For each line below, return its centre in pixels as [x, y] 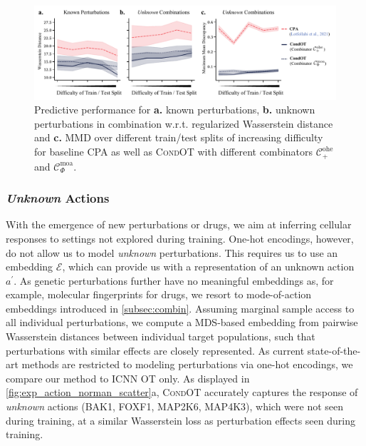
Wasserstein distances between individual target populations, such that [161, 336]
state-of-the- [334, 350]
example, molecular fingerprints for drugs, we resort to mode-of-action [159, 294]
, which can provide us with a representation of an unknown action [208, 267]
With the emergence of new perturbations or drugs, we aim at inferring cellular [179, 224]
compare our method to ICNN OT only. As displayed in [128, 378]
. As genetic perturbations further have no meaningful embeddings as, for [174, 280]
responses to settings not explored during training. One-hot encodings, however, [180, 238]
